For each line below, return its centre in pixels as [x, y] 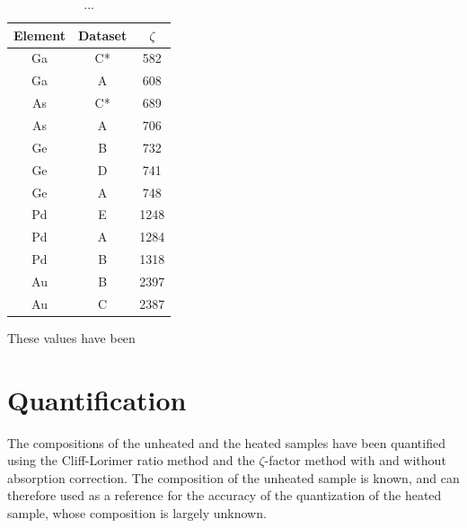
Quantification [97, 399]
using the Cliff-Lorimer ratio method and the [131, 460]
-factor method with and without [355, 460]
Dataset [102, 35]
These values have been [71, 337]
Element [40, 35]
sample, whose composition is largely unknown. [137, 512]
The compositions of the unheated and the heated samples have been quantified [226, 442]
